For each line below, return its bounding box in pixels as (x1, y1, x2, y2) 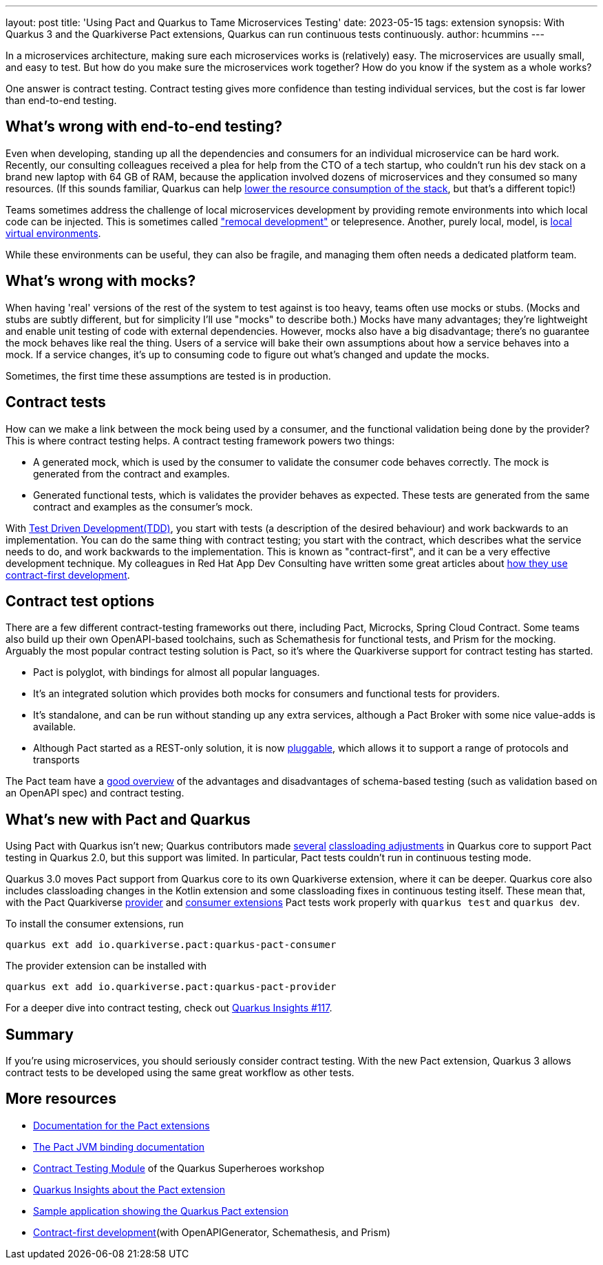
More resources (6, 1090, 116, 1108)
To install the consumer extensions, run (6, 918, 184, 930)
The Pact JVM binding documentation (33, 1140, 205, 1153)
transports (33, 754, 80, 766)
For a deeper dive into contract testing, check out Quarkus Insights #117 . (6, 1002, 332, 1014)
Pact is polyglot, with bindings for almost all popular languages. (33, 666, 320, 679)
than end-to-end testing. (6, 94, 117, 106)
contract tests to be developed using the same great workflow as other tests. (6, 1067, 355, 1079)
